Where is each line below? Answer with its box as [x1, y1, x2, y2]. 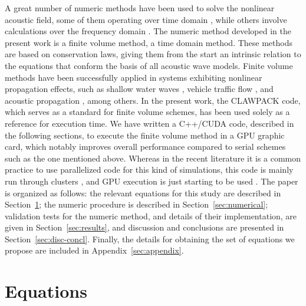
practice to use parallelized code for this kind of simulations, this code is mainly [5, 163, 294, 176]
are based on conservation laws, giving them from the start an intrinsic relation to [5, 48, 301, 60]
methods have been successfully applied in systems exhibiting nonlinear [5, 71, 262, 83]
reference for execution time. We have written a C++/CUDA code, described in [5, 117, 294, 129]
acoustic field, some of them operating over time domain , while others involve [5, 13, 287, 25]
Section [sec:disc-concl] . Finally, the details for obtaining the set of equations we [5, 232, 295, 245]
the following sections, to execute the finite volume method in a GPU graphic [5, 129, 285, 141]
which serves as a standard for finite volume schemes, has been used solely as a [5, 106, 290, 118]
